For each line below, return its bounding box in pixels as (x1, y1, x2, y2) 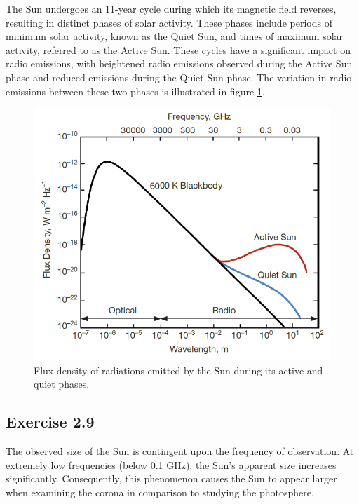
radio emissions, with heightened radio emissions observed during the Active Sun (6, 56, 353, 71)
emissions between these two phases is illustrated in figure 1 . (6, 83, 265, 98)
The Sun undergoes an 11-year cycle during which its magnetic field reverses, (6, 1, 337, 15)
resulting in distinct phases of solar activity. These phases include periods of (6, 15, 332, 29)
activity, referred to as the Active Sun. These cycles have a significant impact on (6, 42, 351, 57)
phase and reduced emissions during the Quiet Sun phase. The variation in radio (6, 69, 352, 84)
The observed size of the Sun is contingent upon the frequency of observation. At (6, 444, 354, 458)
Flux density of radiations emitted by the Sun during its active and (34, 362, 323, 377)
